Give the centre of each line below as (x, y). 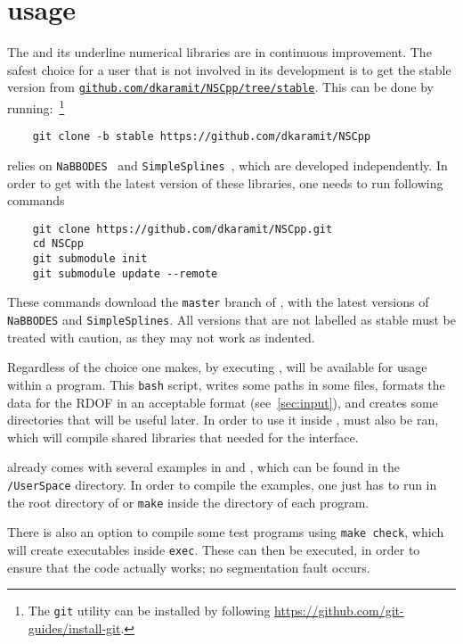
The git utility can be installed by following (149, 611)
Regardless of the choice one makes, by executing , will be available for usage (217, 367)
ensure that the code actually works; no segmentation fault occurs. (189, 567)
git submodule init (90, 259)
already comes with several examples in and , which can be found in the (203, 467)
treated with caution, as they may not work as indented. (161, 337)
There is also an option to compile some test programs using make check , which (226, 532)
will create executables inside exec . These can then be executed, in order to (214, 549)
